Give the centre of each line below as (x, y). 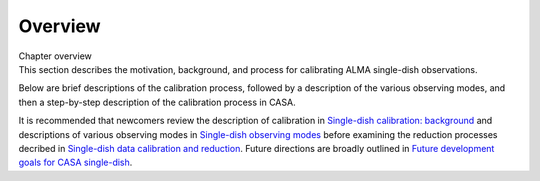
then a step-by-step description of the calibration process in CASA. (157, 102)
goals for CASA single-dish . (75, 162)
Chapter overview (55, 56)
